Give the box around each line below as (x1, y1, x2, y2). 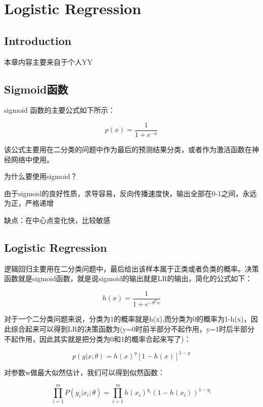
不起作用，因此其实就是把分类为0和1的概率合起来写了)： (4, 333, 191, 344)
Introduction (4, 32, 72, 48)
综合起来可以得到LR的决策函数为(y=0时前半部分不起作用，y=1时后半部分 (11, 324, 255, 334)
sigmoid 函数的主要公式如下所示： (4, 105, 115, 115)
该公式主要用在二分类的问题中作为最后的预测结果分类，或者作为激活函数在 (4, 144, 252, 155)
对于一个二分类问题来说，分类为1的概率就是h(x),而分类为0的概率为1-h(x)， (4, 313, 251, 324)
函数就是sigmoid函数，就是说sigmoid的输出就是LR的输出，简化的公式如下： (4, 273, 252, 284)
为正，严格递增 (4, 198, 54, 208)
